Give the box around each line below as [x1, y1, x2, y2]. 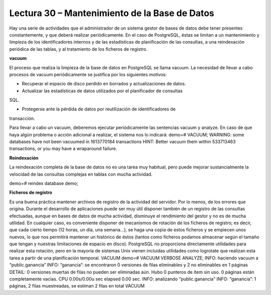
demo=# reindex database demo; [9, 180, 78, 186]
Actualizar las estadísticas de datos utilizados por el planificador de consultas [22, 88, 183, 94]
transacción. [9, 115, 35, 121]
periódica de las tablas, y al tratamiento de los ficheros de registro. [9, 46, 148, 52]
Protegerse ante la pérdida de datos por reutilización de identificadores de [22, 106, 176, 112]
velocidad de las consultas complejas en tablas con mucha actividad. [9, 171, 153, 177]
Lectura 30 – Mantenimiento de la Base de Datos [9, 8, 214, 19]
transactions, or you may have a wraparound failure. [9, 145, 117, 152]
